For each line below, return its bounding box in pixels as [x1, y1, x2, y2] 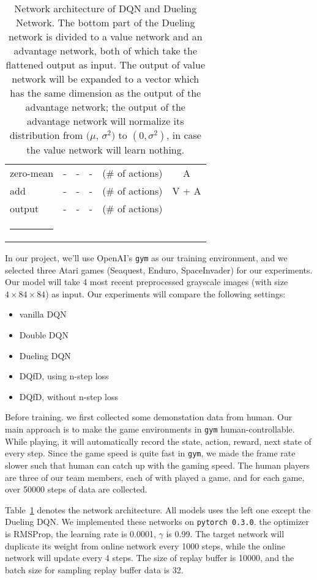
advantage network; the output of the [25, 100, 185, 114]
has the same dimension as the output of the [10, 86, 201, 100]
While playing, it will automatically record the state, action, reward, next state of [5, 434, 311, 447]
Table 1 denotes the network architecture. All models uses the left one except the [5, 503, 311, 516]
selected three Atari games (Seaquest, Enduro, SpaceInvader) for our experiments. [5, 263, 313, 276]
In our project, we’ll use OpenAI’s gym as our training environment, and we [5, 251, 288, 264]
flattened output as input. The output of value [6, 58, 206, 72]
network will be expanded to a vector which [12, 72, 200, 86]
